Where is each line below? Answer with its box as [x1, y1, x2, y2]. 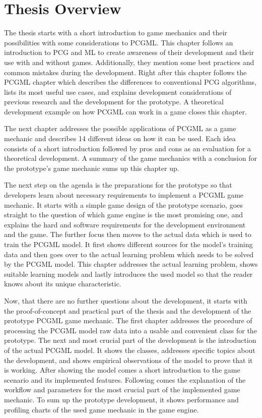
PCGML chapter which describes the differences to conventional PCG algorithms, [4, 77, 256, 87]
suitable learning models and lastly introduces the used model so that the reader [4, 268, 253, 279]
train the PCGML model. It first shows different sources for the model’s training [4, 239, 253, 249]
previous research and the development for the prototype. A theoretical [4, 96, 224, 107]
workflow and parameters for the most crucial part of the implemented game [4, 384, 240, 395]
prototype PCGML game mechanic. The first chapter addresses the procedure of [4, 315, 252, 326]
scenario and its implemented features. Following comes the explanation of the [4, 374, 246, 385]
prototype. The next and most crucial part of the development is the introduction [4, 335, 256, 345]
